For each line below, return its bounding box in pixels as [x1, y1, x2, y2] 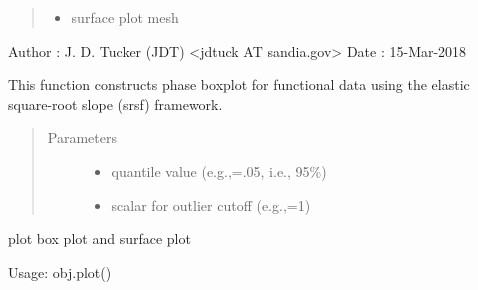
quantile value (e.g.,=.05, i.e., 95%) [111, 160, 327, 181]
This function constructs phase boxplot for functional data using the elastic [8, 74, 470, 95]
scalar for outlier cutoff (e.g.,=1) [111, 194, 311, 215]
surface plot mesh [71, 7, 179, 27]
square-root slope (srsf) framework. [8, 93, 223, 114]
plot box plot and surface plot [8, 228, 191, 249]
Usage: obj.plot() [8, 261, 112, 282]
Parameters [47, 127, 117, 148]
